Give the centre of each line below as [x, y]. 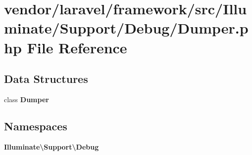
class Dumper [26, 99]
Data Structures [46, 79]
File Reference [77, 47]
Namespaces [36, 126]
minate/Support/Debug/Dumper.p [126, 28]
